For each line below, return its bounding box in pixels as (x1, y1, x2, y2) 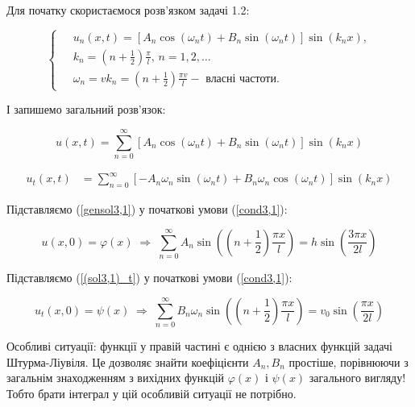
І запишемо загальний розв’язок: (6, 101, 166, 118)
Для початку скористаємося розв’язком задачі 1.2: (6, 2, 250, 18)
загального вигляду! (309, 369, 406, 386)
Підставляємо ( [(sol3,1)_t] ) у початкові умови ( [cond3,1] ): (6, 269, 293, 286)
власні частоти (205, 73, 276, 85)
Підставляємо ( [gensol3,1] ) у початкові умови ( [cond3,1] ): (6, 201, 288, 218)
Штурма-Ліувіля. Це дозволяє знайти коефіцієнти (6, 353, 249, 370)
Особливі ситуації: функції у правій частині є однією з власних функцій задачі (6, 338, 392, 355)
